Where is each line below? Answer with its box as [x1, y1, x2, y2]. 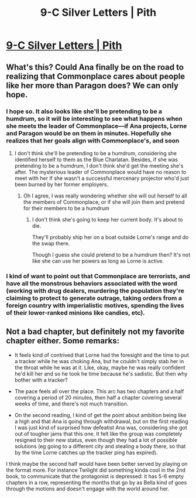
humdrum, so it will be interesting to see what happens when [6, 114, 183, 122]
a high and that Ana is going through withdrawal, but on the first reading [14, 418, 188, 425]
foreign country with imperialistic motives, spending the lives [6, 301, 184, 309]
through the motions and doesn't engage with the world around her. [6, 485, 170, 492]
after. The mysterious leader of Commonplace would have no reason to [14, 168, 187, 175]
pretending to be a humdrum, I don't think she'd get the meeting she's [14, 162, 184, 169]
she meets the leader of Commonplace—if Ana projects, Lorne [6, 122, 187, 130]
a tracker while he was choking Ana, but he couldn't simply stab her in [14, 357, 184, 364]
